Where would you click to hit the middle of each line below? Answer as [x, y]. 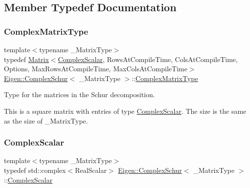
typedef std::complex [35, 170]
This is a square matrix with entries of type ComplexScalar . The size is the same [125, 111]
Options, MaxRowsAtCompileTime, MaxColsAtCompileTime [96, 69]
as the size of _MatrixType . [46, 120]
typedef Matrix [26, 59]
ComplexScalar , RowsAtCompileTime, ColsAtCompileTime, [148, 59]
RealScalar [91, 170]
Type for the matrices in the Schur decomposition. [80, 94]
